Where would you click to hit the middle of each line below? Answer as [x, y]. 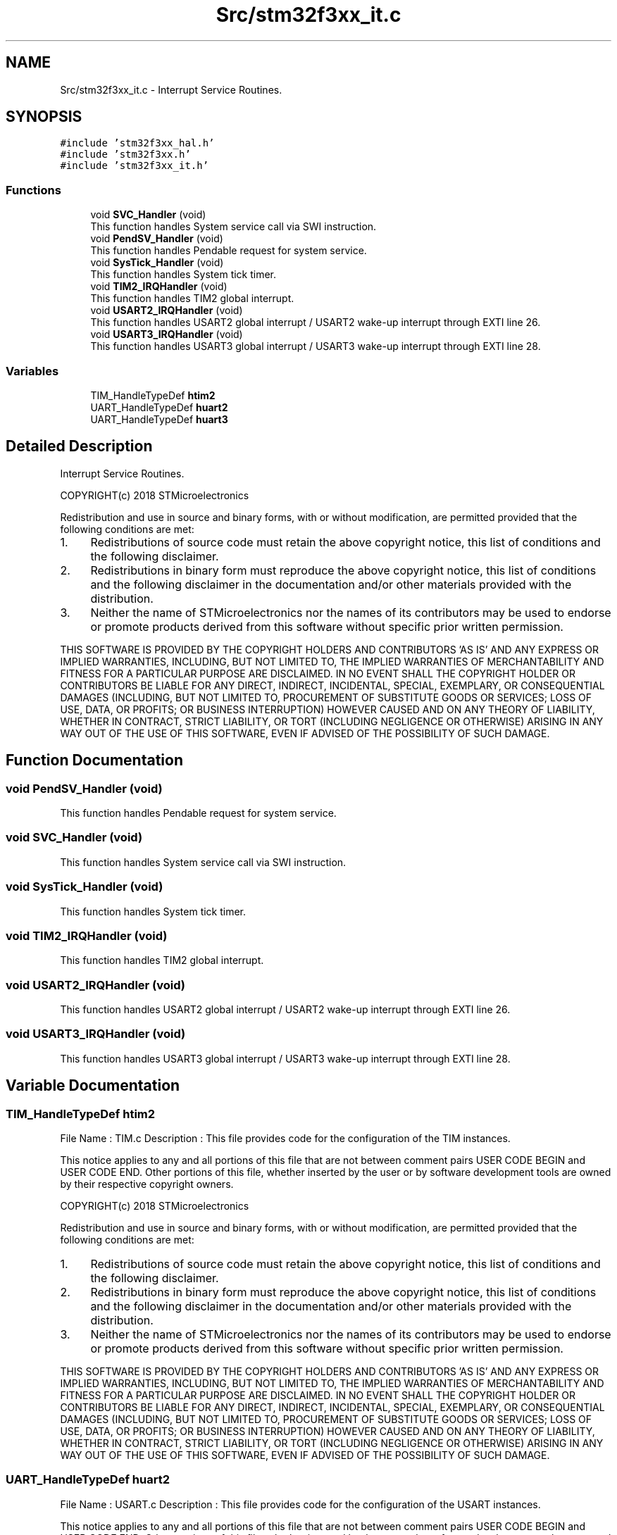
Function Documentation [94, 760]
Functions [33, 190]
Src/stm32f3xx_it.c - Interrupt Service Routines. [171, 89]
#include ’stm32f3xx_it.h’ [135, 166]
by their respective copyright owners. [147, 1184]
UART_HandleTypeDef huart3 [159, 419]
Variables [32, 371]
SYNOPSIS [44, 117]
